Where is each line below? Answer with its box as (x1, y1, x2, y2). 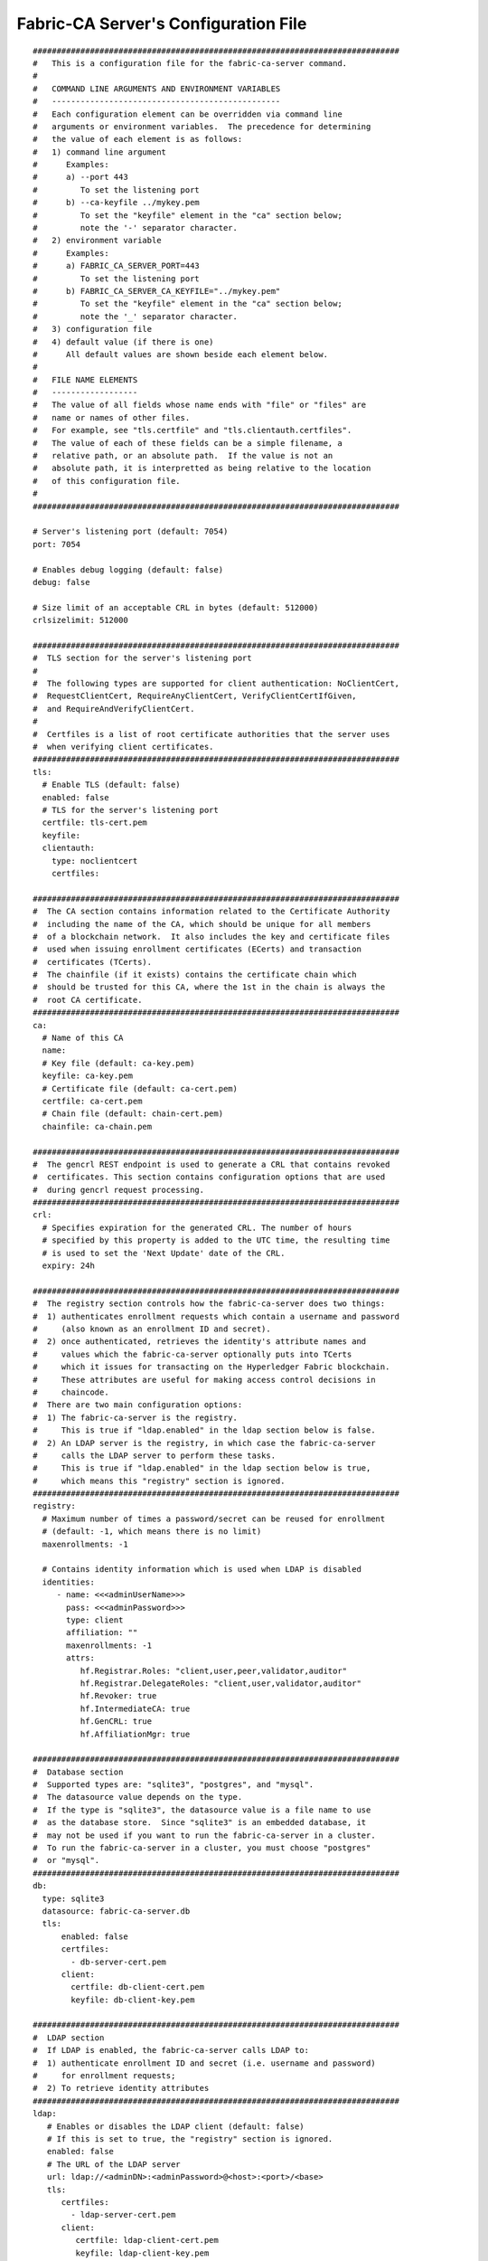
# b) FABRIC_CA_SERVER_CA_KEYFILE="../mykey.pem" (33, 286, 281, 296)
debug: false (33, 577, 90, 587)
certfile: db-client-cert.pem (70, 1982, 205, 1992)
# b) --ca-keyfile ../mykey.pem (33, 197, 201, 208)
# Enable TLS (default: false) (42, 780, 181, 790)
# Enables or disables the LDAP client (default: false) (46, 2121, 305, 2132)
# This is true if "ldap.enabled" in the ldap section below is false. (33, 1425, 376, 1435)
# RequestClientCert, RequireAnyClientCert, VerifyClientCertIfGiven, (33, 691, 357, 701)
